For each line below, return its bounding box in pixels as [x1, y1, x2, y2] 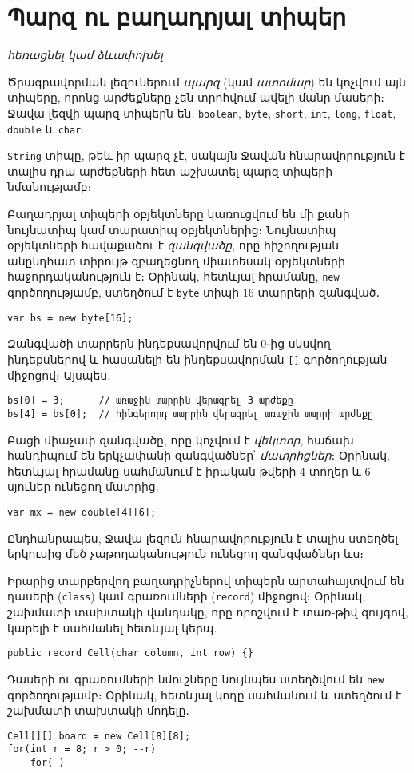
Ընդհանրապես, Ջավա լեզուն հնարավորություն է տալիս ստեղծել [7, 529, 398, 546]
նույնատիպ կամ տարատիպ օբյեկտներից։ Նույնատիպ [7, 221, 336, 237]
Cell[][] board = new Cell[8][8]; [7, 730, 191, 742]
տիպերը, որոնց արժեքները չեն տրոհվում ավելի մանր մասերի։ [7, 89, 385, 106]
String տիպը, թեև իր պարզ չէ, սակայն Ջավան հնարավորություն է [7, 147, 406, 164]
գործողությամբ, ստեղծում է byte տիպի [7, 284, 240, 301]
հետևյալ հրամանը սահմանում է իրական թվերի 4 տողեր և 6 [7, 462, 371, 479]
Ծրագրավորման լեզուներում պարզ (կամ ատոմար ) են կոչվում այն [7, 73, 406, 90]
